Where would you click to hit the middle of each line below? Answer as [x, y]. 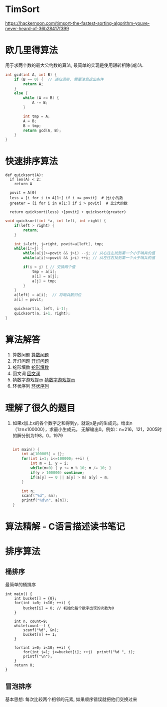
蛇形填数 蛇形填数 [30, 367]
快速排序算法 [32, 161]
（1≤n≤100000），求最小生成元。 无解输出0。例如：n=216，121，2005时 [87, 429]
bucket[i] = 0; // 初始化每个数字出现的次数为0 [68, 608]
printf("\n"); [38, 657]
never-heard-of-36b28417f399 [37, 28]
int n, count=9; [31, 621]
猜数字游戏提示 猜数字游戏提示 [44, 379]
